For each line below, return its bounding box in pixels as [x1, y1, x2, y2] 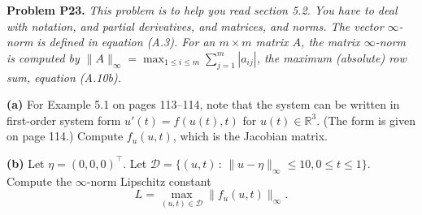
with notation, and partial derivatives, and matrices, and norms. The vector [7, 17, 384, 34]
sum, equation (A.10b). [7, 68, 122, 85]
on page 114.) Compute [7, 127, 124, 144]
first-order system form [7, 111, 121, 128]
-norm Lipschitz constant [86, 172, 211, 189]
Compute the [7, 172, 72, 189]
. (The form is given [316, 111, 416, 128]
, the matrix [301, 33, 360, 50]
